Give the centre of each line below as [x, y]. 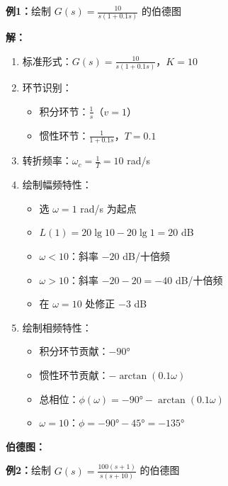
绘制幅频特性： [57, 185]
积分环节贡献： [74, 351]
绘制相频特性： [57, 327]
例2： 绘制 [29, 470]
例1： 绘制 [29, 11]
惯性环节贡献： [74, 375]
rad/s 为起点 [108, 208]
